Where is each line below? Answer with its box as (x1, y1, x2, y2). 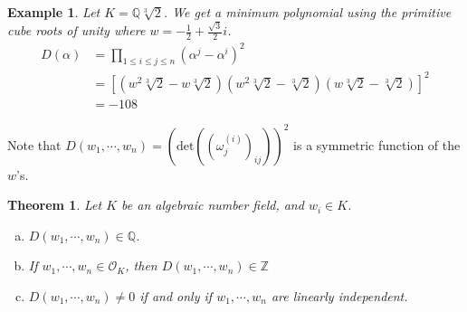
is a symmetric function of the (293, 135, 461, 154)
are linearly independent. (271, 286, 408, 305)
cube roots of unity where (7, 21, 146, 40)
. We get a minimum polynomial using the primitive (163, 3, 452, 21)
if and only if (139, 286, 213, 305)
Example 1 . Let (7, 3, 100, 21)
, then (125, 256, 157, 275)
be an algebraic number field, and (121, 195, 304, 214)
